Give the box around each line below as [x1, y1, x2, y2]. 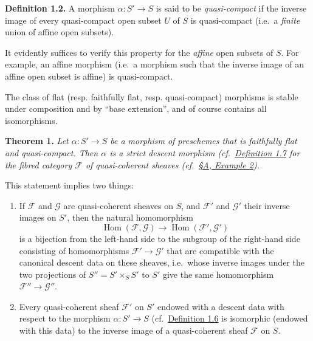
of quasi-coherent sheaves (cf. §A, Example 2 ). [85, 158, 260, 171]
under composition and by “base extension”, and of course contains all [5, 102, 267, 115]
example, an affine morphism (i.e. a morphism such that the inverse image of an [5, 58, 304, 71]
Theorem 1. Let [5, 134, 69, 147]
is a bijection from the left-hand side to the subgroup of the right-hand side [19, 232, 300, 244]
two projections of [19, 267, 86, 280]
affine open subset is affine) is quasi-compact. [5, 69, 173, 82]
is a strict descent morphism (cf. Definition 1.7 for [109, 146, 300, 159]
